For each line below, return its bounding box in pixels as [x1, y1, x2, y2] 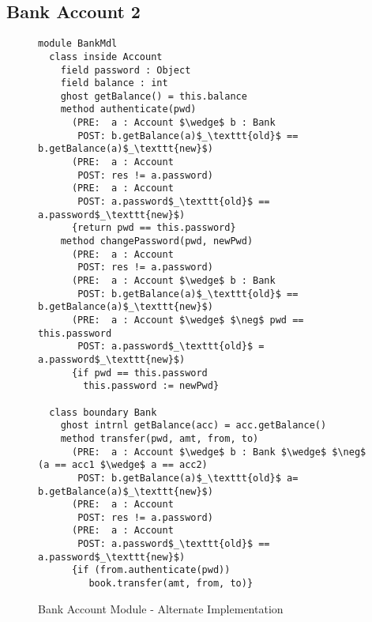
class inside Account [49, 51, 163, 62]
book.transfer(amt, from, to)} [88, 578, 254, 590]
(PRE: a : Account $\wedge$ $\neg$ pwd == [71, 314, 304, 326]
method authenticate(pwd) [60, 104, 197, 115]
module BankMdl [38, 38, 118, 50]
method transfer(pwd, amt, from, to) [60, 432, 259, 444]
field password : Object [60, 64, 191, 76]
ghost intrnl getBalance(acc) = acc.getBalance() [60, 420, 327, 432]
